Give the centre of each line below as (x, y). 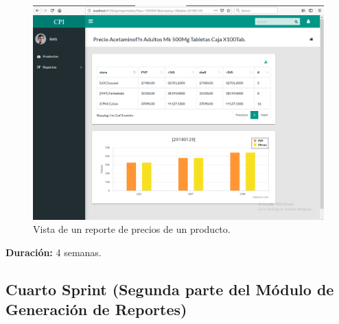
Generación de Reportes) (96, 309)
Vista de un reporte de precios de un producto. (132, 229)
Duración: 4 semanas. (54, 252)
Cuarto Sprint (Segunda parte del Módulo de (170, 289)
